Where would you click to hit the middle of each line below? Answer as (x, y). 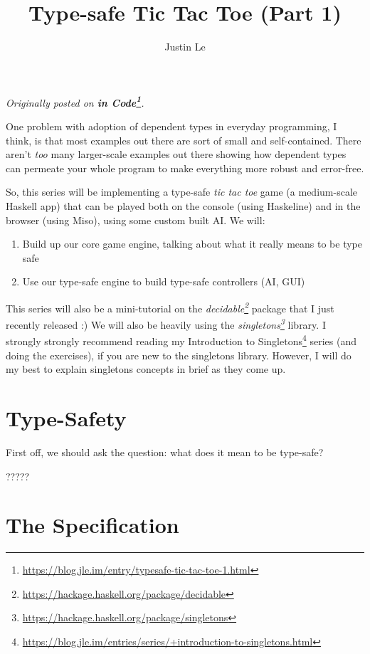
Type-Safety (66, 418)
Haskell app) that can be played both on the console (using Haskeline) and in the (183, 205)
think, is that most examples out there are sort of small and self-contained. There (184, 140)
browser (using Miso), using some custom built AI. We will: (136, 220)
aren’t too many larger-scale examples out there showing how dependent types (176, 154)
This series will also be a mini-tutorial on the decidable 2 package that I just (170, 307)
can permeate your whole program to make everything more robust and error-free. (185, 168)
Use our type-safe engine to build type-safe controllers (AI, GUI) (164, 281)
